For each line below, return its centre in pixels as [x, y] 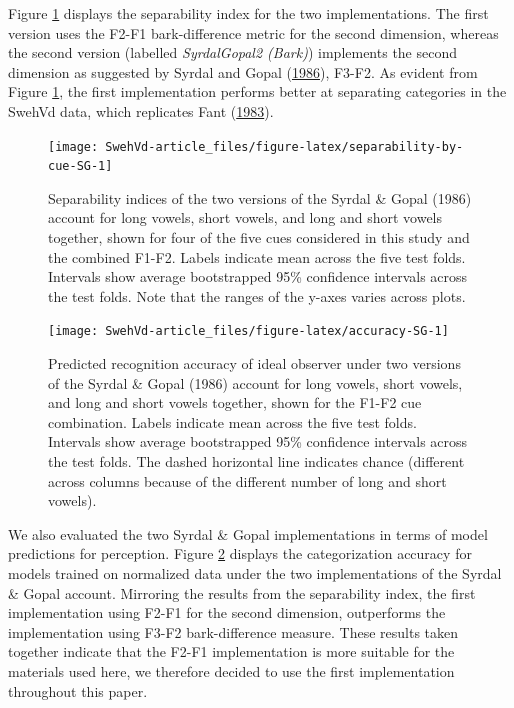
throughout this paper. [78, 690]
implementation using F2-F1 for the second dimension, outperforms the [227, 612]
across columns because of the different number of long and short [247, 480]
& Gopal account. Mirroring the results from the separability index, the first [242, 592]
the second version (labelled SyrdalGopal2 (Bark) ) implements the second [233, 52]
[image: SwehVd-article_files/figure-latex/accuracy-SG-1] [248, 331]
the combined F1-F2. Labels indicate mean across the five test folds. [257, 256]
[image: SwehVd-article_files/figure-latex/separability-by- [256, 146]
